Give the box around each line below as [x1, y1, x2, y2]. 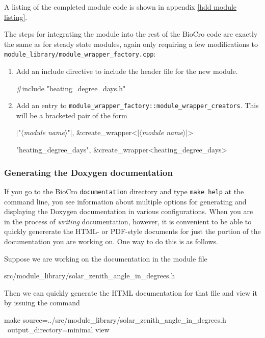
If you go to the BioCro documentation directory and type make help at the [4, 186, 244, 196]
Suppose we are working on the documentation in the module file [4, 253, 207, 264]
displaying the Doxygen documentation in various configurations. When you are [4, 206, 253, 217]
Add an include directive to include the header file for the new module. [16, 66, 238, 76]
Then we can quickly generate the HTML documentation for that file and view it [4, 287, 257, 298]
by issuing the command [4, 297, 80, 308]
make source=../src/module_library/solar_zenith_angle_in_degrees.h [4, 314, 226, 325]
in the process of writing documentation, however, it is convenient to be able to [4, 216, 252, 226]
